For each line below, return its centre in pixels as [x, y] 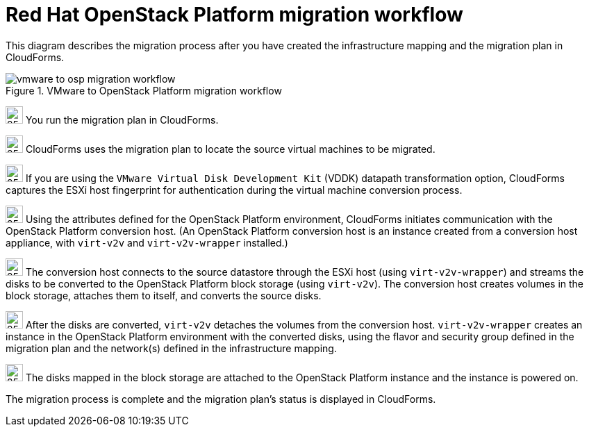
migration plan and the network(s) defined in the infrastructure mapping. [171, 348]
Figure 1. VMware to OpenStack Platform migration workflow [144, 90]
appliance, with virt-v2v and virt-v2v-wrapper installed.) [147, 242]
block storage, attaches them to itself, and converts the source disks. [164, 295]
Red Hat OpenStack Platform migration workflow [234, 15]
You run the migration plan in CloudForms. [122, 119]
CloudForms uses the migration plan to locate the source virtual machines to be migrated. [230, 149]
